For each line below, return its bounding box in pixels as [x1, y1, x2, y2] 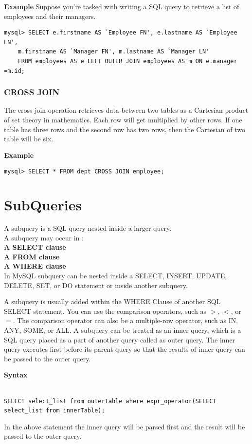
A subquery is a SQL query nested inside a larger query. [4, 223, 172, 233]
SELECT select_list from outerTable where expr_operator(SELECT [4, 397, 216, 405]
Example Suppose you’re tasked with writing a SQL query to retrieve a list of [4, 1, 239, 11]
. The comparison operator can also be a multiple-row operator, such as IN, [13, 315, 238, 325]
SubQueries [4, 195, 82, 215]
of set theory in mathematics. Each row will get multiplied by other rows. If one [4, 114, 242, 124]
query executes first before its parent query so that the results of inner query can [4, 344, 245, 354]
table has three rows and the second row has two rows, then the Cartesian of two [4, 124, 246, 134]
